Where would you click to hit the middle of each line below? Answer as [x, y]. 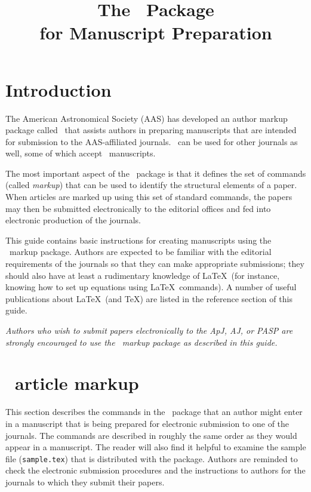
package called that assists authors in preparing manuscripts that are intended [151, 130]
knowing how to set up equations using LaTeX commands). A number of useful [151, 287]
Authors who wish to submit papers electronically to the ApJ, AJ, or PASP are [149, 330]
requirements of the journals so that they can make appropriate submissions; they [155, 264]
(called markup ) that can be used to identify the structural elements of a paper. [151, 185]
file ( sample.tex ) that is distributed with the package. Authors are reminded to [152, 458]
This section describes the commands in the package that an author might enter [154, 412]
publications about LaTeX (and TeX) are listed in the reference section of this [149, 298]
